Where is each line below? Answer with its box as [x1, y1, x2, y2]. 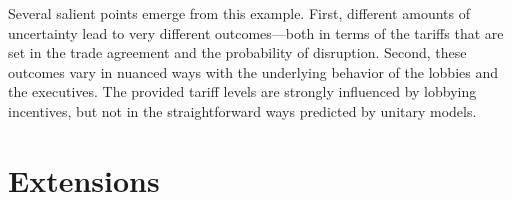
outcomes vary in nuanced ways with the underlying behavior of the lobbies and [8, 61, 498, 82]
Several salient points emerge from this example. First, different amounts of [8, 3, 470, 23]
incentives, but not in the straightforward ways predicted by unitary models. [8, 100, 477, 121]
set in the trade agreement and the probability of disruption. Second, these [8, 42, 467, 63]
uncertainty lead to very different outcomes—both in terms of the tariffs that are [8, 22, 504, 43]
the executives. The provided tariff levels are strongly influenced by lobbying [8, 81, 477, 102]
